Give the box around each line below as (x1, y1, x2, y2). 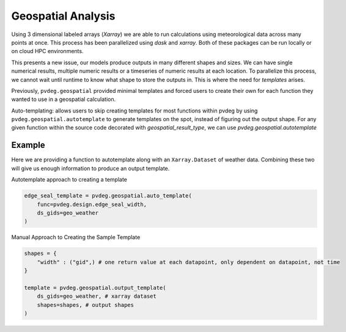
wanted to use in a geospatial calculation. (11, 95, 116, 103)
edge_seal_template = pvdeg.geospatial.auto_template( (24, 193, 192, 199)
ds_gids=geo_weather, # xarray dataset (37, 293, 157, 300)
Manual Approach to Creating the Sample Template (11, 234, 141, 241)
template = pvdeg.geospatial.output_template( (24, 284, 166, 291)
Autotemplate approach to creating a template (11, 176, 128, 183)
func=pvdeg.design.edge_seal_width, (37, 201, 147, 208)
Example (11, 140, 45, 150)
